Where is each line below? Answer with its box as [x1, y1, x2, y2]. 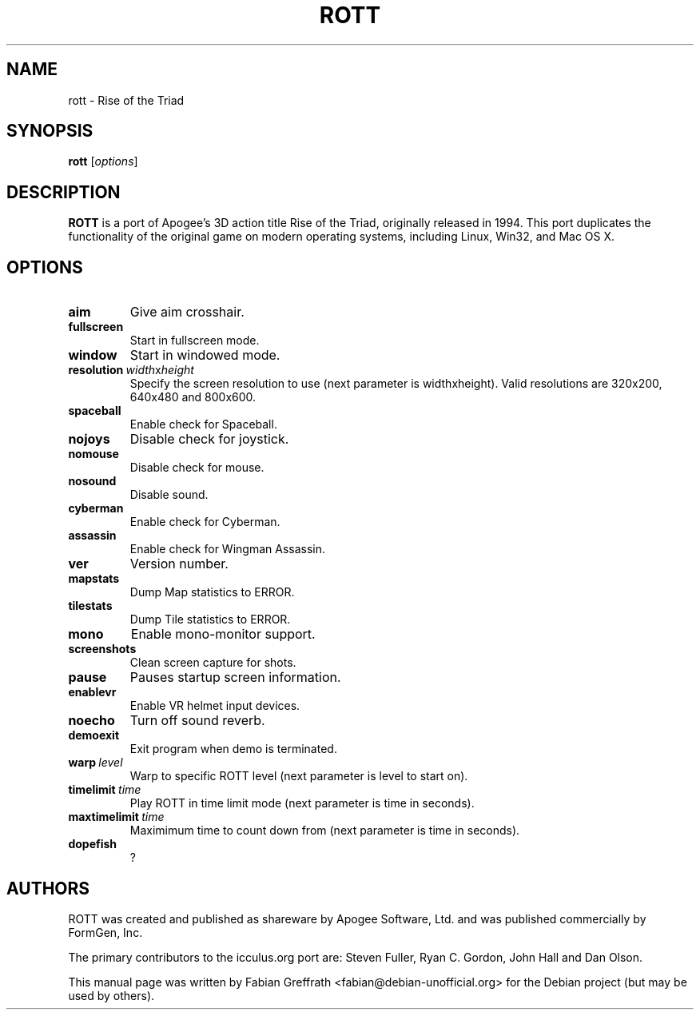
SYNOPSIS [6, 121, 93, 141]
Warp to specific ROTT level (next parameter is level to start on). [129, 769, 468, 783]
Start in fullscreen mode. [129, 333, 260, 348]
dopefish [68, 837, 117, 851]
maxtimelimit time [68, 810, 165, 824]
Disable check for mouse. [129, 460, 264, 475]
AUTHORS [6, 878, 90, 898]
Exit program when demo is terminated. [129, 742, 337, 756]
